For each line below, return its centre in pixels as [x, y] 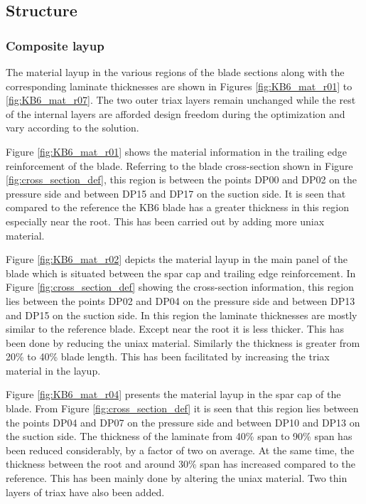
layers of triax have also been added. [85, 492]
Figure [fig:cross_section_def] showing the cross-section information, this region [180, 287]
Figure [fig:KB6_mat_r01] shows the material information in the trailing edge [176, 151]
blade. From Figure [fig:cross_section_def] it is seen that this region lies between [182, 408]
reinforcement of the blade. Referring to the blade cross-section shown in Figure [179, 165]
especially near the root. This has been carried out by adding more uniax [165, 221]
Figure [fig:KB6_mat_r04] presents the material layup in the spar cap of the [173, 394]
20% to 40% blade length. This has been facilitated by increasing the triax [168, 356]
